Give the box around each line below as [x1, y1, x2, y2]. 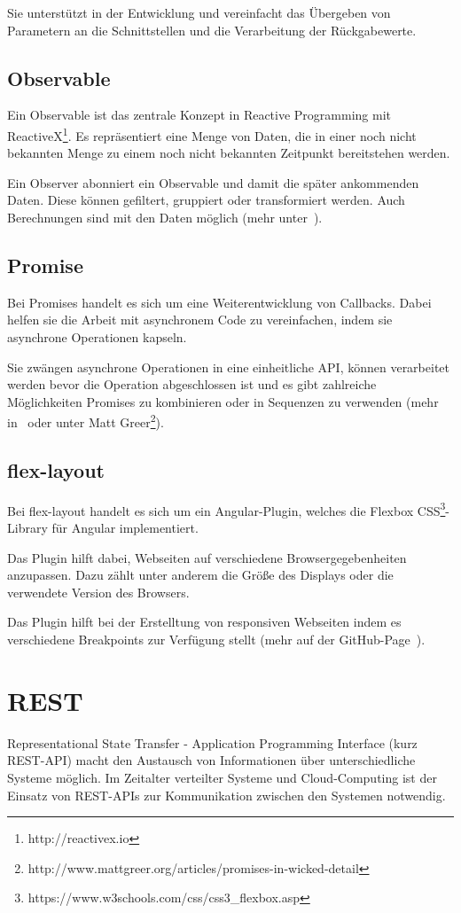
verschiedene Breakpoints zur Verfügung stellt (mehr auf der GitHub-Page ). [7, 630, 426, 649]
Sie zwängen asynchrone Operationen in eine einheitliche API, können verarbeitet [7, 357, 449, 376]
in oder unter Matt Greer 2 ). [7, 410, 164, 432]
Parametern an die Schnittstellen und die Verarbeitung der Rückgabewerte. [7, 20, 417, 39]
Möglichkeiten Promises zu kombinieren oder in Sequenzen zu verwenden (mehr [7, 392, 439, 410]
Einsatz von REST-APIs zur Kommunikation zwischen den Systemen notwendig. [7, 785, 446, 804]
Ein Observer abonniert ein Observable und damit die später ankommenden [7, 173, 419, 191]
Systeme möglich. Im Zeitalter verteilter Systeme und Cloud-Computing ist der [7, 768, 437, 786]
